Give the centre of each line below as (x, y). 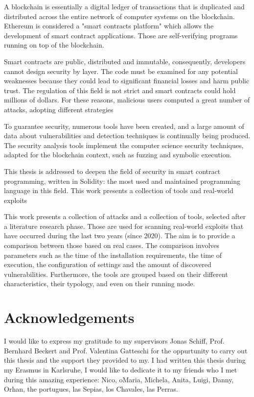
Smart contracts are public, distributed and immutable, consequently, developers (125, 61)
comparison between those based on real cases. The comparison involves (112, 245)
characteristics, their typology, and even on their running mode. (100, 284)
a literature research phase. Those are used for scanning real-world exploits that (124, 226)
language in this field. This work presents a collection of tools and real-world (119, 190)
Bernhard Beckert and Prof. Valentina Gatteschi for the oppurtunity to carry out (126, 350)
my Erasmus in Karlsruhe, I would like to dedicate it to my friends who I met (121, 369)
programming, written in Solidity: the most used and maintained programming (122, 181)
